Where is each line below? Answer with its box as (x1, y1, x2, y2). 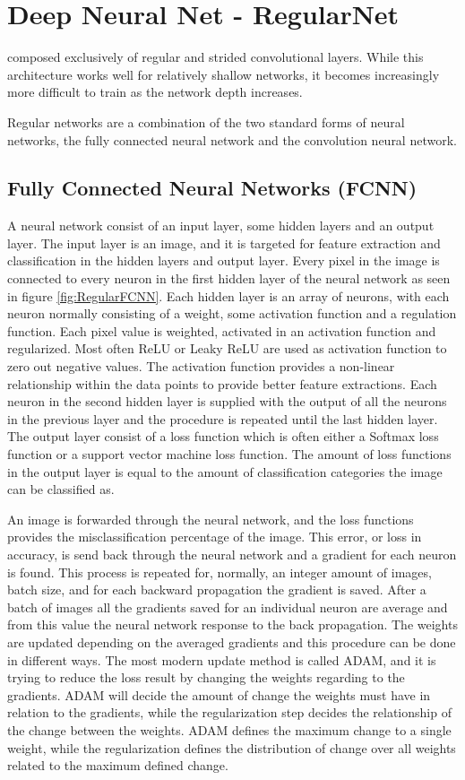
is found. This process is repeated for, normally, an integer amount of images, (7, 562, 432, 581)
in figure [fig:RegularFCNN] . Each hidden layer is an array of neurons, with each (7, 286, 450, 305)
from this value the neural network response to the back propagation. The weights (7, 615, 458, 634)
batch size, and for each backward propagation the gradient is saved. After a (7, 580, 426, 599)
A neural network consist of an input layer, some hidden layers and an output (7, 216, 435, 235)
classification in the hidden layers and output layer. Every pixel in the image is (7, 251, 440, 270)
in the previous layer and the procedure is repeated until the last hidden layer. (7, 409, 438, 428)
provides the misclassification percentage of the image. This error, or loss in (7, 527, 422, 546)
